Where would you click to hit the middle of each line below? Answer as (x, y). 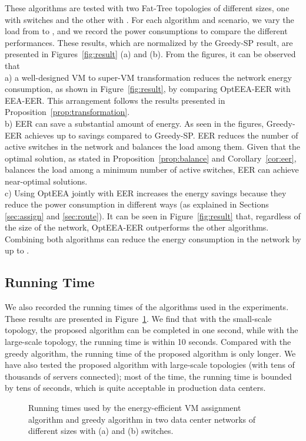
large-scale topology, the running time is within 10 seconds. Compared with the (148, 342)
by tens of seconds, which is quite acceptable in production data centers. (135, 388)
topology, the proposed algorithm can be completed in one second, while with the (152, 330)
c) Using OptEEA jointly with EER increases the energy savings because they (146, 192)
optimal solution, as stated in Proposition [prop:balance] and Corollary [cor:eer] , (151, 158)
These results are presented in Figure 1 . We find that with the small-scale (138, 318)
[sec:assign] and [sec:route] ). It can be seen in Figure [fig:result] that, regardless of (153, 215)
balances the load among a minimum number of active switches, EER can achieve (152, 170)
